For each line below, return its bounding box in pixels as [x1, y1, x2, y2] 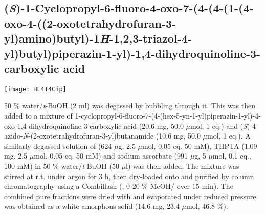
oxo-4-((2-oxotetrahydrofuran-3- [4, 15, 176, 31]
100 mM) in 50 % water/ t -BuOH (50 [4, 160, 119, 171]
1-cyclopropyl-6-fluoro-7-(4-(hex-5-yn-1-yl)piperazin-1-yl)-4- [75, 110, 261, 121]
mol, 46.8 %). [186, 201, 228, 211]
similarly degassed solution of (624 [4, 140, 112, 151]
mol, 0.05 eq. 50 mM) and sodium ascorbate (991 [34, 150, 188, 161]
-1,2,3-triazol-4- [109, 30, 192, 46]
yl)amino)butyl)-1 [4, 30, 100, 46]
